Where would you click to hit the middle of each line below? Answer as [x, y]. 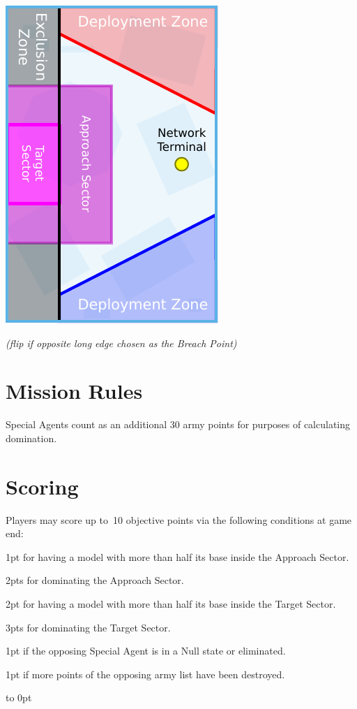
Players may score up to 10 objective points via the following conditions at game [179, 519]
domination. [31, 438]
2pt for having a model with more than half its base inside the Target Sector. [171, 604]
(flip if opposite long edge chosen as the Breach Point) [121, 343]
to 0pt [19, 697]
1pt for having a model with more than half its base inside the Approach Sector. [177, 556]
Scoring [42, 486]
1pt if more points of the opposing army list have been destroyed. [145, 674]
